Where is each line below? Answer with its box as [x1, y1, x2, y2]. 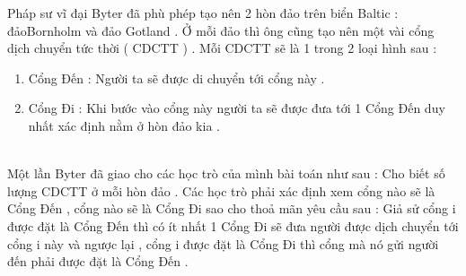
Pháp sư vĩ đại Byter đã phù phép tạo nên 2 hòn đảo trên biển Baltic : [7, 4, 399, 22]
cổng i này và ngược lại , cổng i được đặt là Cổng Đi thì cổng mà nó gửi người [7, 234, 439, 253]
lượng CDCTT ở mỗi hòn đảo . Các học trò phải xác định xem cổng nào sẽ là [7, 181, 435, 200]
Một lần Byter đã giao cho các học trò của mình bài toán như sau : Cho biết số [7, 164, 445, 183]
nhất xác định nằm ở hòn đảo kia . [28, 116, 220, 134]
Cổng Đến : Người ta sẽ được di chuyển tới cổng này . [28, 68, 325, 87]
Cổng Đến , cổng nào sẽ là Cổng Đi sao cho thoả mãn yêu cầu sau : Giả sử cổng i [7, 199, 456, 218]
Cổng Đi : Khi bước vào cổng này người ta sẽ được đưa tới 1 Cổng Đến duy [28, 99, 445, 117]
